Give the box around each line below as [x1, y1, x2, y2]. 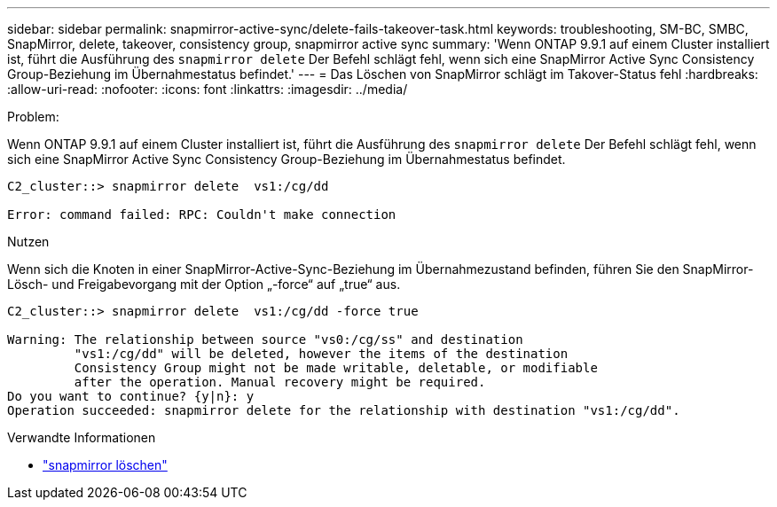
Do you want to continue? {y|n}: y [7, 389, 255, 403]
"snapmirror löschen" [43, 457, 168, 472]
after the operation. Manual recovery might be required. [74, 375, 486, 389]
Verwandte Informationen [7, 430, 156, 445]
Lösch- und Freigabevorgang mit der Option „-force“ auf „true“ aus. [7, 277, 401, 292]
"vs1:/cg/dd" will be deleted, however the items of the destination [74, 347, 569, 361]
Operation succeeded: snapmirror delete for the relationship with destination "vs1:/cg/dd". [7, 403, 680, 417]
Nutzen [7, 234, 50, 249]
